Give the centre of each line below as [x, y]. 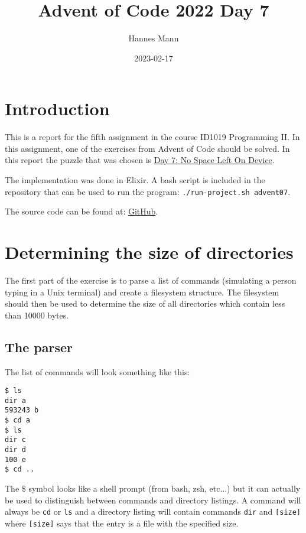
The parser [39, 347]
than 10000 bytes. [37, 315]
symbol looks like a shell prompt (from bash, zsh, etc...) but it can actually [165, 488]
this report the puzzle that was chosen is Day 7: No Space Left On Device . [140, 160]
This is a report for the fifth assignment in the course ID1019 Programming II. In [152, 137]
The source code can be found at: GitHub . [82, 211]
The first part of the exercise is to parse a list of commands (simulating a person [151, 280]
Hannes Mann [154, 38]
